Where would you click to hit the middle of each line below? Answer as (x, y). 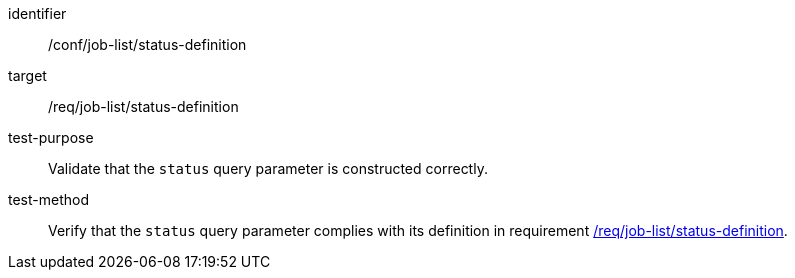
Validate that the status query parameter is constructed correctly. (268, 168)
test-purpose (51, 137)
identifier (37, 13)
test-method (48, 199)
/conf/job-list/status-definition (147, 44)
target (27, 75)
